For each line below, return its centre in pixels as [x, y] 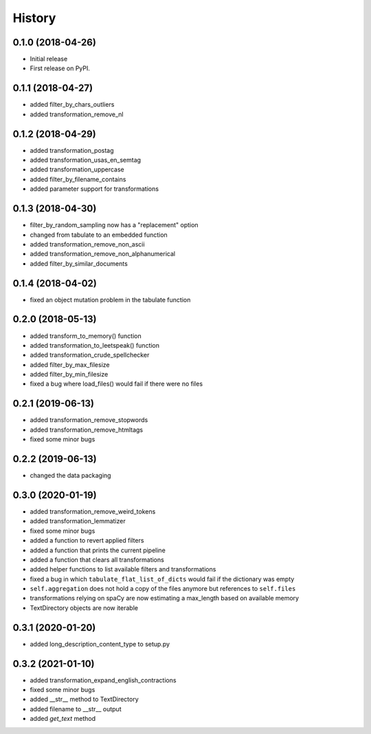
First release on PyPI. [60, 68]
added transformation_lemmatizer [78, 521]
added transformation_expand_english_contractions [103, 680]
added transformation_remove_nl [77, 114]
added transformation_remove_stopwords [89, 420]
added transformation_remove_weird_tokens [93, 511]
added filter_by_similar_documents [79, 263]
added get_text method [63, 719]
